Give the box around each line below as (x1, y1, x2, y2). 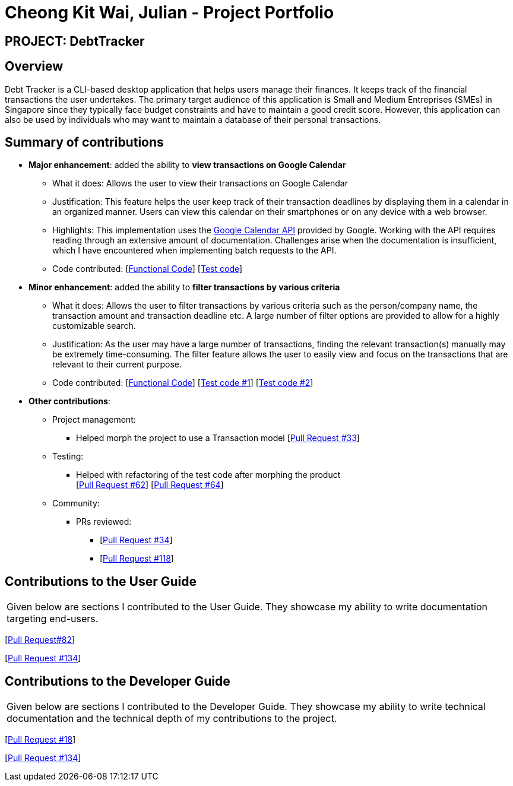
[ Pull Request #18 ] (5, 734, 76, 745)
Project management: (52, 414, 136, 425)
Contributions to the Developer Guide (5, 673, 230, 689)
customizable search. (52, 321, 136, 331)
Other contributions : (28, 396, 110, 407)
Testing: (52, 451, 84, 462)
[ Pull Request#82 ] (5, 635, 75, 645)
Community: (52, 498, 100, 509)
